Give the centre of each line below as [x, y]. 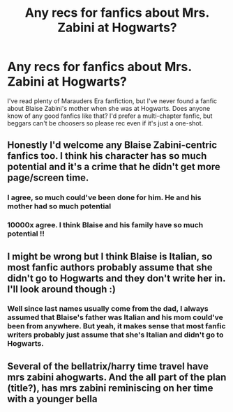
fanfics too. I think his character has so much [107, 156]
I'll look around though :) [62, 289]
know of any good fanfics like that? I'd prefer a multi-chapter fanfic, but [110, 116]
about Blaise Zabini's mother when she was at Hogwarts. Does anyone [109, 108]
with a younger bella [52, 399]
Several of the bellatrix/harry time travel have [108, 366]
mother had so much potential [59, 206]
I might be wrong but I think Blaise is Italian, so [110, 256]
